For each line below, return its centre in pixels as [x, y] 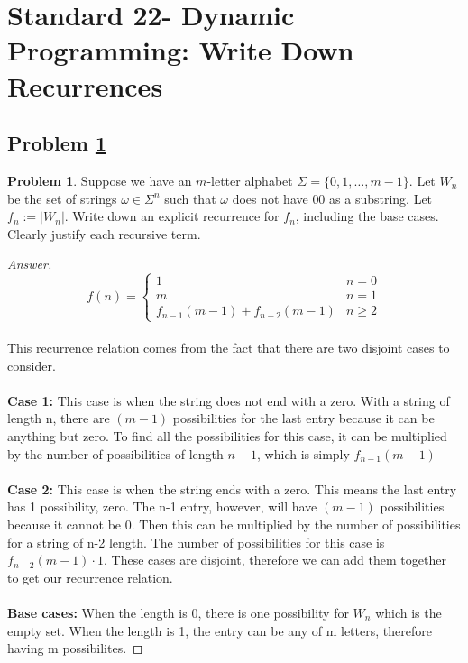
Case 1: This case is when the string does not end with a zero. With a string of [229, 400]
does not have [270, 198]
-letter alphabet [250, 180]
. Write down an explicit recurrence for [172, 216]
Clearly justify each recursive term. [104, 233]
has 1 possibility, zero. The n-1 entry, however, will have [162, 506]
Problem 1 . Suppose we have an [100, 180]
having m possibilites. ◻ [75, 648]
